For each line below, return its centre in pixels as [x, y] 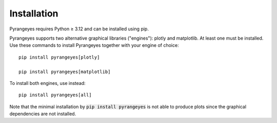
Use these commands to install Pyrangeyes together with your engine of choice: [94, 45]
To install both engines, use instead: [47, 83]
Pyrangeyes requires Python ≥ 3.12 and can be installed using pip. [79, 29]
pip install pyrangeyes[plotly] [59, 57]
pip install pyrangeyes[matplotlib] [65, 72]
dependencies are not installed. [43, 114]
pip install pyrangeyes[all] [55, 95]
